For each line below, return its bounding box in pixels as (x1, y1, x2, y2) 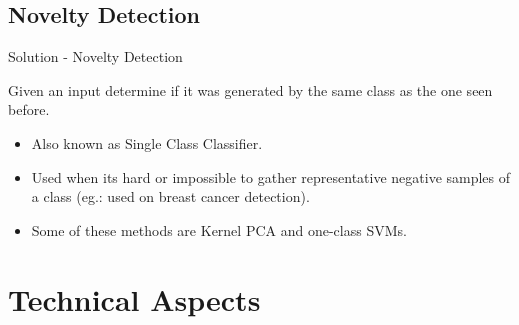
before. (8, 99, 50, 120)
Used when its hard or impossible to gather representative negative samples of (31, 166, 511, 187)
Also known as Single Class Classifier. (31, 132, 263, 153)
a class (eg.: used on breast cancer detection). (31, 186, 310, 207)
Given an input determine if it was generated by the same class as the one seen (8, 79, 493, 100)
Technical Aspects (8, 278, 261, 319)
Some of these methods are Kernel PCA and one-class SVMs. (31, 219, 407, 240)
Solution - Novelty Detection (8, 46, 183, 67)
